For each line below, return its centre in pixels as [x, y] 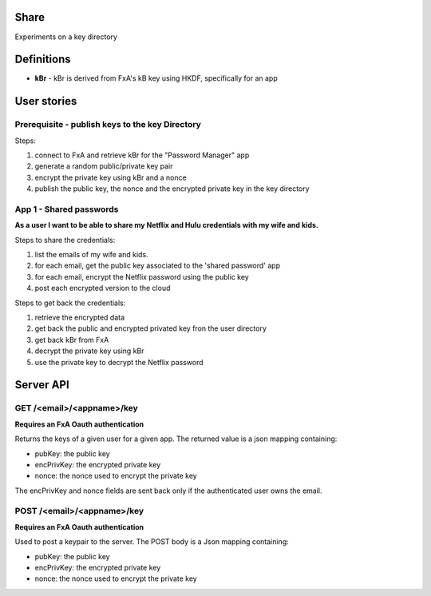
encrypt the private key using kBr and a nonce [111, 177]
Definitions [43, 60]
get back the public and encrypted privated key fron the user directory [151, 328]
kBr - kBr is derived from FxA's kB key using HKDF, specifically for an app [156, 78]
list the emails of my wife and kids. [91, 255]
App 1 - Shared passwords [67, 209]
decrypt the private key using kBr [89, 351]
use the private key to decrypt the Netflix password [119, 362]
